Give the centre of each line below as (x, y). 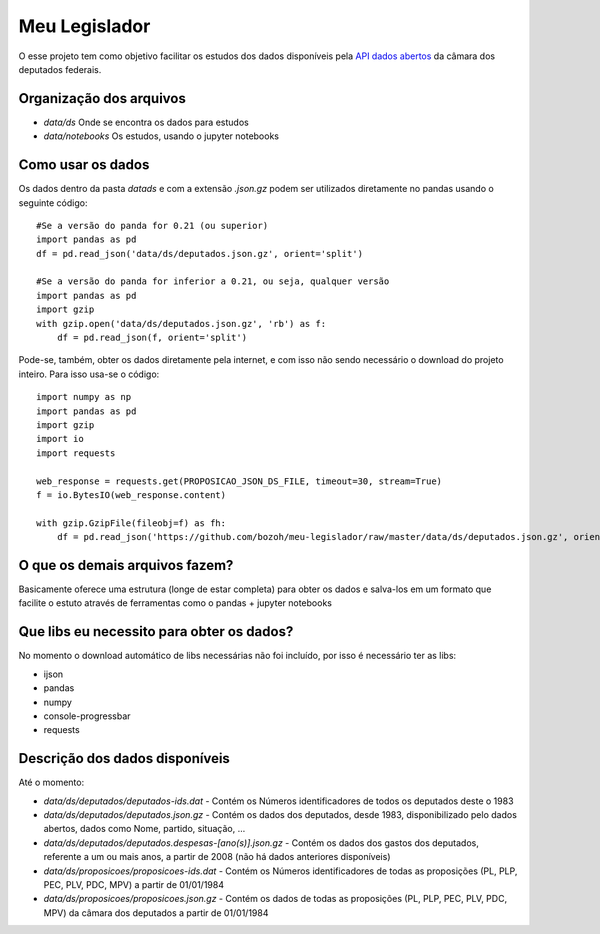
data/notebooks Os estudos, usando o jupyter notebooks (161, 136)
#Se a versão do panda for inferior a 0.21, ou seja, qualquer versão (213, 281)
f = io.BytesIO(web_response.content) (131, 494)
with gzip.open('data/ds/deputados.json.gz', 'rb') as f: (181, 323)
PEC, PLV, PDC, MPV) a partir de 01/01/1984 (134, 884)
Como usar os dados (84, 165)
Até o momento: (51, 782)
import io (60, 439)
